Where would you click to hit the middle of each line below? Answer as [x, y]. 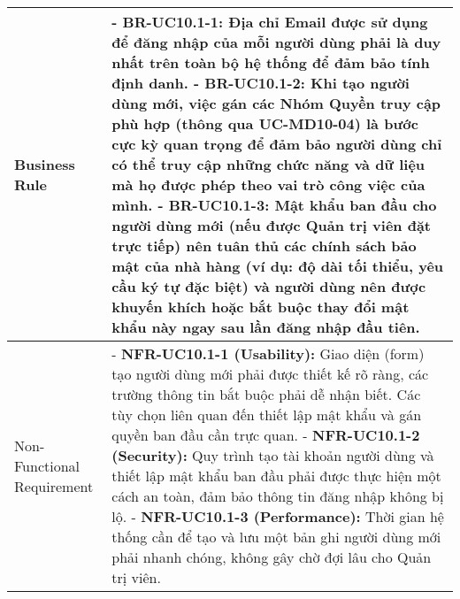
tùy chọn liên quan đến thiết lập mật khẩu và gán [267, 415]
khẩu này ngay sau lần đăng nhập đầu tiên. [266, 327]
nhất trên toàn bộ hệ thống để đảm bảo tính [271, 62]
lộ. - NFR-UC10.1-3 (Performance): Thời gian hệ [278, 516]
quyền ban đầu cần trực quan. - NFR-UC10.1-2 [266, 435]
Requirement [54, 486]
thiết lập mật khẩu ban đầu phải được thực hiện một [276, 476]
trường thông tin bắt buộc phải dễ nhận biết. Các [266, 394]
